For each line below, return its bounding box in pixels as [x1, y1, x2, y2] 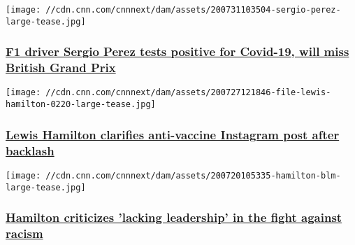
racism [6, 225, 43, 242]
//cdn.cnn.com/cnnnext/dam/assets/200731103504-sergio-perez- [45, 5, 341, 15]
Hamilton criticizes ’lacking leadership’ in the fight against [6, 209, 342, 226]
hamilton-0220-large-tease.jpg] [6, 99, 156, 110]
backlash [6, 141, 55, 159]
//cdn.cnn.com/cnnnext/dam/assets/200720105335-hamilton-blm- [45, 170, 341, 181]
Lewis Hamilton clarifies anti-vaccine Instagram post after [6, 125, 340, 143]
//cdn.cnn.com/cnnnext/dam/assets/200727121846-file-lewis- [45, 87, 331, 98]
